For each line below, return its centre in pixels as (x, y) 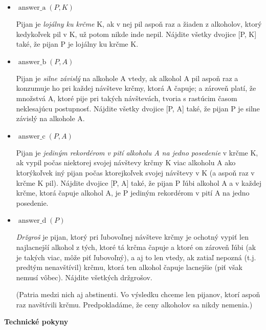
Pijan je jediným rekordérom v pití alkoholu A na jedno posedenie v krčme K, (137, 152)
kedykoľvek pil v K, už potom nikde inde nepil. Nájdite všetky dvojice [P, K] (136, 34)
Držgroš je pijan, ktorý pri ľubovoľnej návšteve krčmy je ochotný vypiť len (132, 237)
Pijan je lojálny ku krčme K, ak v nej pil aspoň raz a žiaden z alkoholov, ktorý (139, 24)
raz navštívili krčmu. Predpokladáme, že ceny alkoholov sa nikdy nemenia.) (134, 304)
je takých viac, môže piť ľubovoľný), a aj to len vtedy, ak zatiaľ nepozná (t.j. (136, 257)
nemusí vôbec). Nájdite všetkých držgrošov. (84, 277)
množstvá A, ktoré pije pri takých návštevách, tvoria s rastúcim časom (127, 98)
